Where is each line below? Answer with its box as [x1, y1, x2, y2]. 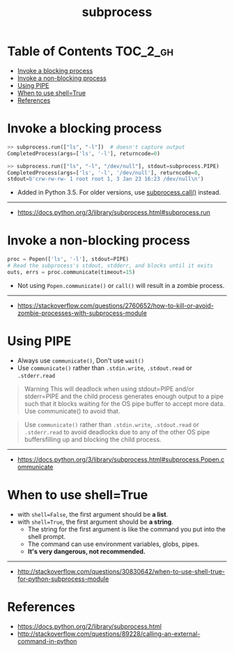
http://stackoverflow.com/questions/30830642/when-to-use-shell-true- [17, 567, 225, 575]
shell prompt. [27, 532, 66, 540]
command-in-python [17, 637, 77, 645]
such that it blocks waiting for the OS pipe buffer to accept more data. [24, 399, 225, 408]
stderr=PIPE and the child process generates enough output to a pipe [24, 392, 224, 400]
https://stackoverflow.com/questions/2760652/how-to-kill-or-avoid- [17, 301, 214, 310]
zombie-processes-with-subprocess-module [17, 308, 148, 317]
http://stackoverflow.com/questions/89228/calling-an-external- [17, 629, 201, 638]
